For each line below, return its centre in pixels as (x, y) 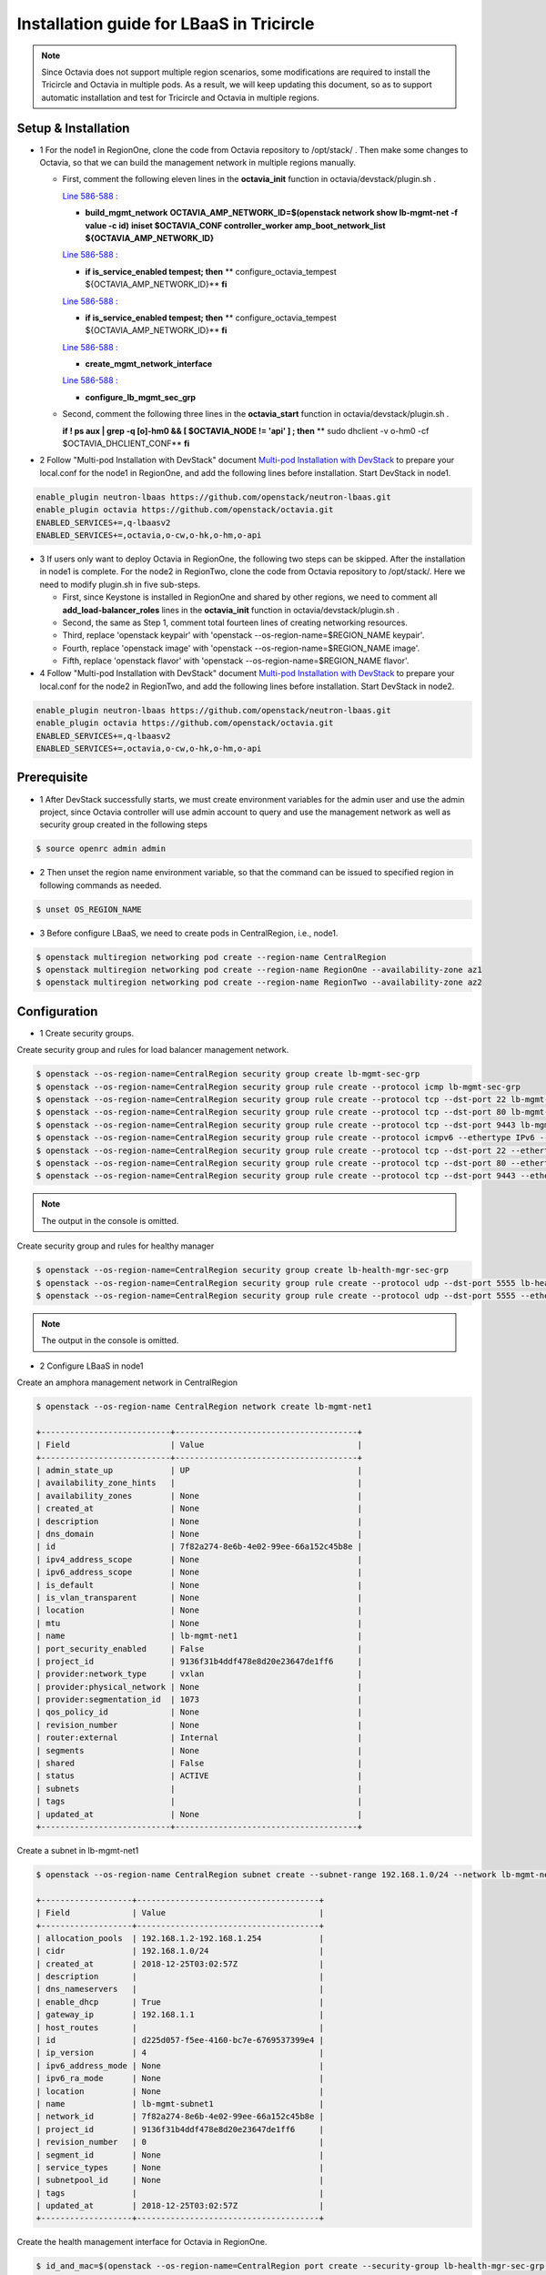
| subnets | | (199, 1789)
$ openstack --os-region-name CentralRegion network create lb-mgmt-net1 (204, 1407)
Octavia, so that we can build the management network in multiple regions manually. (198, 163)
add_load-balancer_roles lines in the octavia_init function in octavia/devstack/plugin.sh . (231, 610)
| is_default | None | (199, 1585)
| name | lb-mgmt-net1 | (199, 1636)
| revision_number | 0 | (180, 2142)
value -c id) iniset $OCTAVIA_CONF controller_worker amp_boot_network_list (235, 225)
